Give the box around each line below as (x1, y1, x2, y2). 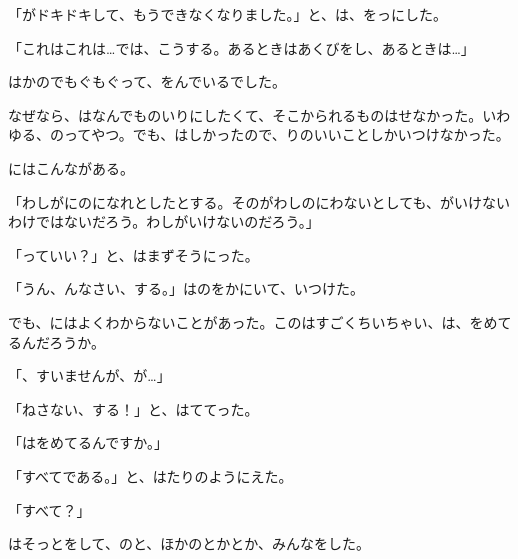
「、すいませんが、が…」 (8, 365, 171, 386)
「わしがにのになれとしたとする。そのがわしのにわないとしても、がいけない (8, 191, 511, 212)
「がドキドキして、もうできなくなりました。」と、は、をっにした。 (8, 4, 447, 24)
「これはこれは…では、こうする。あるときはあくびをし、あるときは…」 (8, 37, 475, 58)
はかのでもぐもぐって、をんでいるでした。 (8, 71, 286, 92)
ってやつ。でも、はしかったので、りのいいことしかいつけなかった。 (63, 124, 510, 145)
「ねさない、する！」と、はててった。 (8, 398, 259, 419)
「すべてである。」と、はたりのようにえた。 (8, 465, 293, 486)
